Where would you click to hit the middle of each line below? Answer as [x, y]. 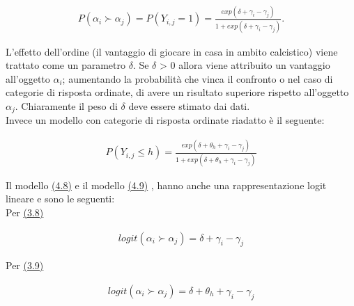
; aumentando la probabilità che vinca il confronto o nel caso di [198, 78]
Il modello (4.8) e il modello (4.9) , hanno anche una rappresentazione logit [166, 185]
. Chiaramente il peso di [66, 106]
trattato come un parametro [66, 65]
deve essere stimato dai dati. [189, 106]
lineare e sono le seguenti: [60, 199]
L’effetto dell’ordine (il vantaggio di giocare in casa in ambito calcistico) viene [172, 51]
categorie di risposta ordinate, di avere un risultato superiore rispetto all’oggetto [177, 92]
